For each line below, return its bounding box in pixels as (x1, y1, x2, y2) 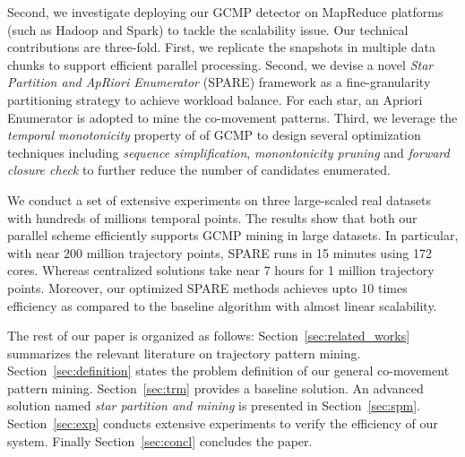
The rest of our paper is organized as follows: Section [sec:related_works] (7, 326, 410, 345)
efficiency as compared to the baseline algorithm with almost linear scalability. (7, 296, 437, 315)
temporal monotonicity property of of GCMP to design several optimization (7, 125, 421, 144)
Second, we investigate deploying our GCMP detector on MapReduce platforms (7, 3, 443, 21)
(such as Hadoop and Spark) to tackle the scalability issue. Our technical (7, 20, 409, 39)
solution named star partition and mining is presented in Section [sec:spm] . (7, 396, 421, 415)
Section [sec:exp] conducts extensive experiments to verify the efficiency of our (7, 414, 438, 433)
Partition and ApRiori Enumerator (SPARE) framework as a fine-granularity (7, 73, 431, 91)
